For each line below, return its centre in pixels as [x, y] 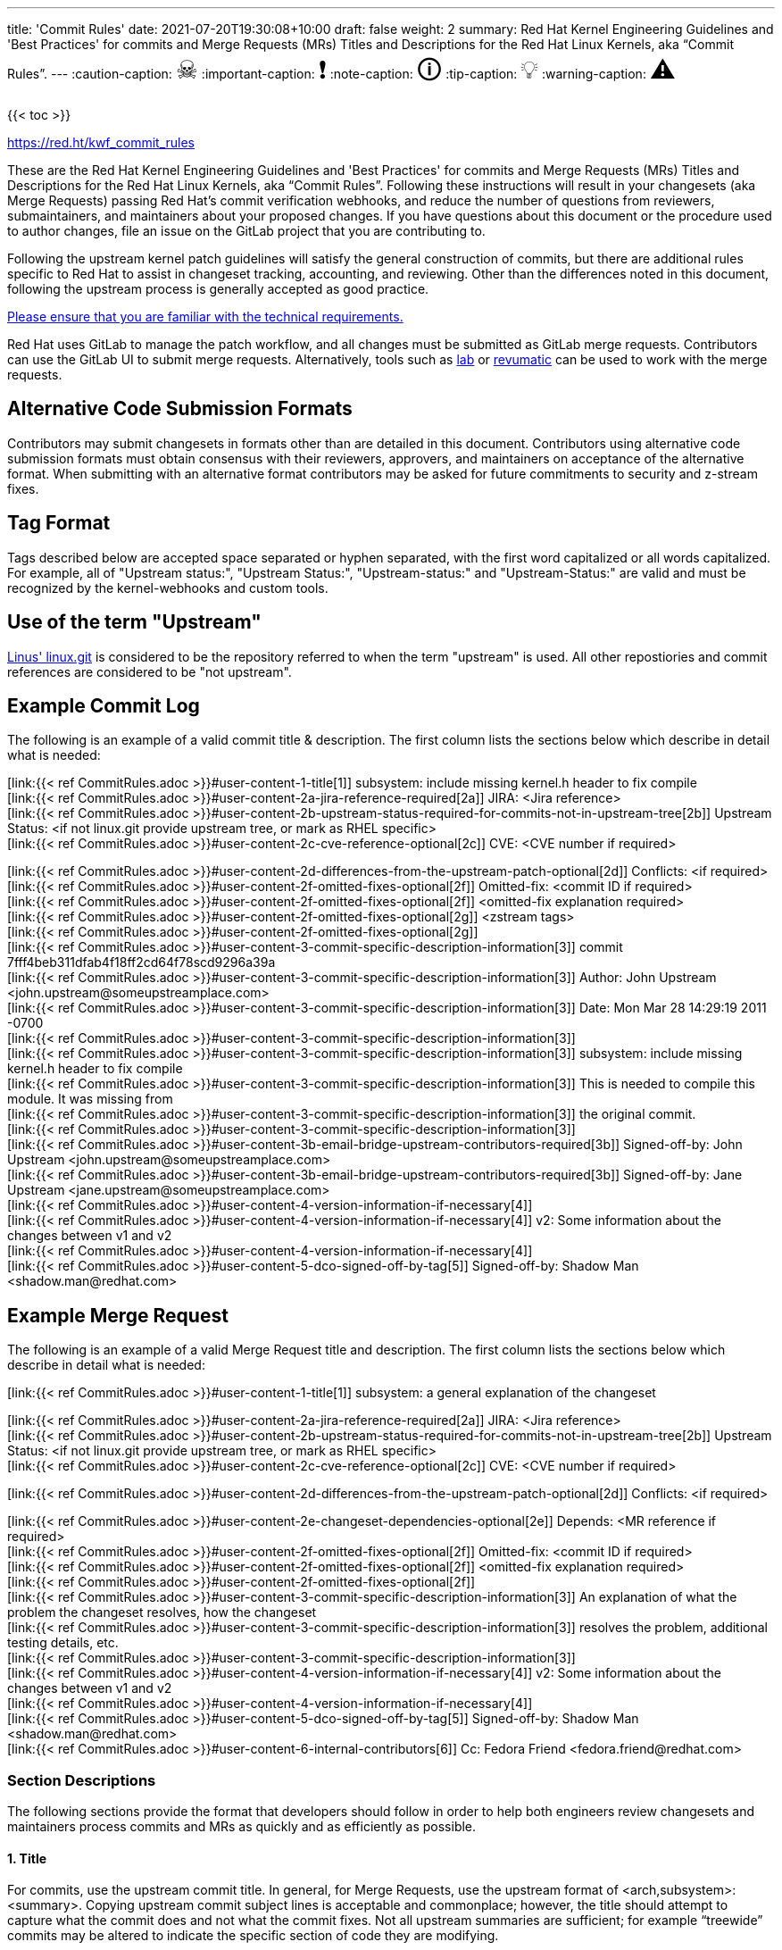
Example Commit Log [104, 705]
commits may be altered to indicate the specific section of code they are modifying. [253, 1936]
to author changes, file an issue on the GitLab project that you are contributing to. [246, 231]
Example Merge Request [118, 1315]
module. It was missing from [90, 1099]
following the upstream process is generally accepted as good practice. [218, 289]
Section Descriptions [82, 1780]
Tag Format [59, 523]
